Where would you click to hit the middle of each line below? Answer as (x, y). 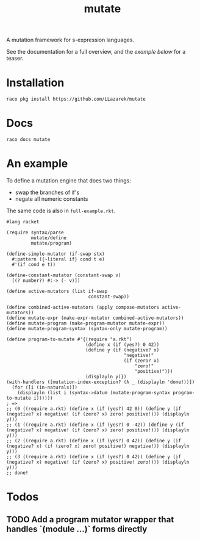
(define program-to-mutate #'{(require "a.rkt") (69, 339)
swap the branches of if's (47, 192)
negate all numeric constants (52, 199)
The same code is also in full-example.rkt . (61, 211)
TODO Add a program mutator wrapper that (90, 520)
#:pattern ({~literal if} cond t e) (58, 259)
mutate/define (49, 238)
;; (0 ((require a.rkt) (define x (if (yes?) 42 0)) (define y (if (94, 409)
